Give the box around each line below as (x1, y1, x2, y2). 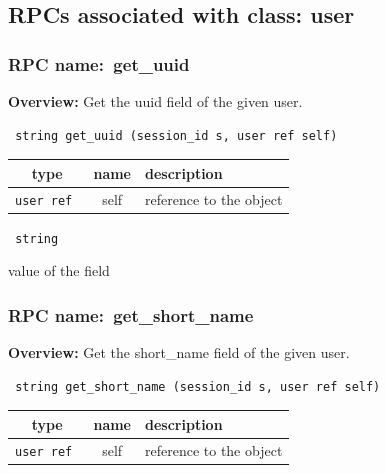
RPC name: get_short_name (8, 302, 254, 327)
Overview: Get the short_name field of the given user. (8, 342, 350, 363)
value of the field (8, 260, 110, 281)
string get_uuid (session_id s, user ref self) (15, 128, 338, 143)
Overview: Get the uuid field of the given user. (8, 91, 303, 111)
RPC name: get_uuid (8, 51, 190, 76)
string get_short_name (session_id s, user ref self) (15, 379, 381, 394)
